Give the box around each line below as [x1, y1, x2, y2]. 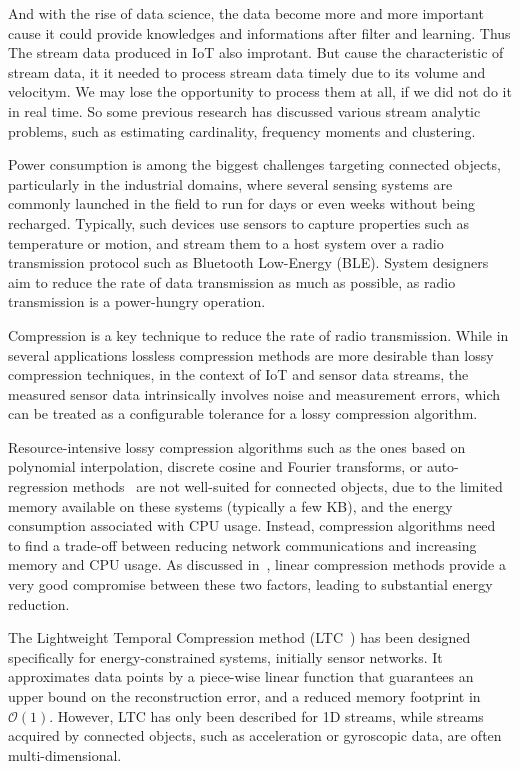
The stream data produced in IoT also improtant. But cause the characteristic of [8, 42, 504, 63]
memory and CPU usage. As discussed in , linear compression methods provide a [8, 554, 506, 575]
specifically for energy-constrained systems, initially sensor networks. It [8, 646, 443, 667]
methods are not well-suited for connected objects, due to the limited [72, 476, 503, 497]
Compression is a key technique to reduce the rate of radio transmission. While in [8, 324, 509, 345]
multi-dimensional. [8, 744, 122, 765]
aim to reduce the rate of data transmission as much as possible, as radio [8, 271, 456, 292]
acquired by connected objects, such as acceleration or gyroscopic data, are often [8, 725, 502, 746]
